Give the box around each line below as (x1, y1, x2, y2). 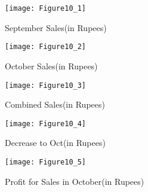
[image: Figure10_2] (5, 42, 87, 51)
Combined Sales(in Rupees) (5, 98, 105, 111)
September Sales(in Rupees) (5, 21, 107, 33)
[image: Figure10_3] (5, 81, 87, 90)
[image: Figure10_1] (5, 4, 87, 13)
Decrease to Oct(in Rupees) (5, 136, 106, 149)
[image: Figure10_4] (5, 119, 87, 128)
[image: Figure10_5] (5, 158, 87, 166)
